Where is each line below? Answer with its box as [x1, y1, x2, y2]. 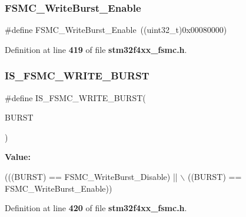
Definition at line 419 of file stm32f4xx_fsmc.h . [5, 43, 187, 55]
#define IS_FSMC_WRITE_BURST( [5, 91, 146, 104]
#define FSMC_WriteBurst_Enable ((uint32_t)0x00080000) [5, 24, 227, 36]
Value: [5, 151, 31, 163]
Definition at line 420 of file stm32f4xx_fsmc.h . [5, 202, 187, 214]
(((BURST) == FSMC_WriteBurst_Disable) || [5, 171, 178, 182]
